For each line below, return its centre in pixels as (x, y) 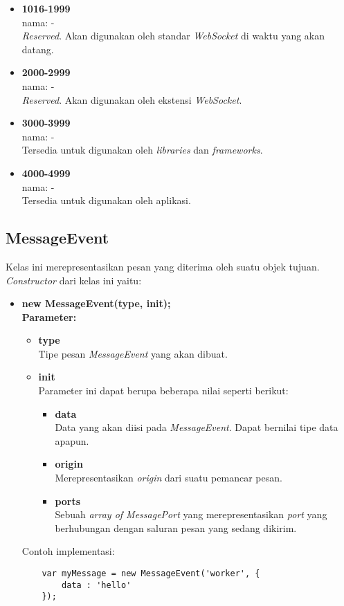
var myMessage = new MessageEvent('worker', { (151, 574)
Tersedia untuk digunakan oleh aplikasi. (106, 200)
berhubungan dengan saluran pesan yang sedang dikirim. (176, 527)
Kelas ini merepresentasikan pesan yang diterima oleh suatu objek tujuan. (163, 266)
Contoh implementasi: (68, 551)
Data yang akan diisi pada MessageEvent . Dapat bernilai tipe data (197, 427)
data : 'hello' (97, 585)
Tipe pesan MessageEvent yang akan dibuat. (133, 353)
